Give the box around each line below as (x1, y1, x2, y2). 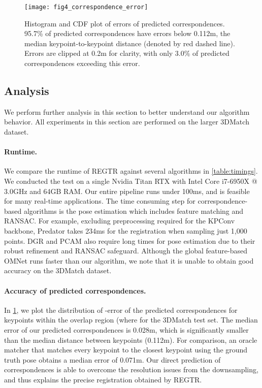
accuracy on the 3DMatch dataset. (4, 265, 112, 276)
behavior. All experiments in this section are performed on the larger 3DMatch (4, 116, 249, 127)
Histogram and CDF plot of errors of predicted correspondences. (24, 18, 225, 28)
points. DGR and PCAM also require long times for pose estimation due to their (4, 235, 255, 246)
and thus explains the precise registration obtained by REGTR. (4, 374, 202, 384)
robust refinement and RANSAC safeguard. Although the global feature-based (4, 245, 247, 256)
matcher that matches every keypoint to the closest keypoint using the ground (4, 344, 248, 355)
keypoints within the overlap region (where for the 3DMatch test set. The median (4, 314, 258, 325)
